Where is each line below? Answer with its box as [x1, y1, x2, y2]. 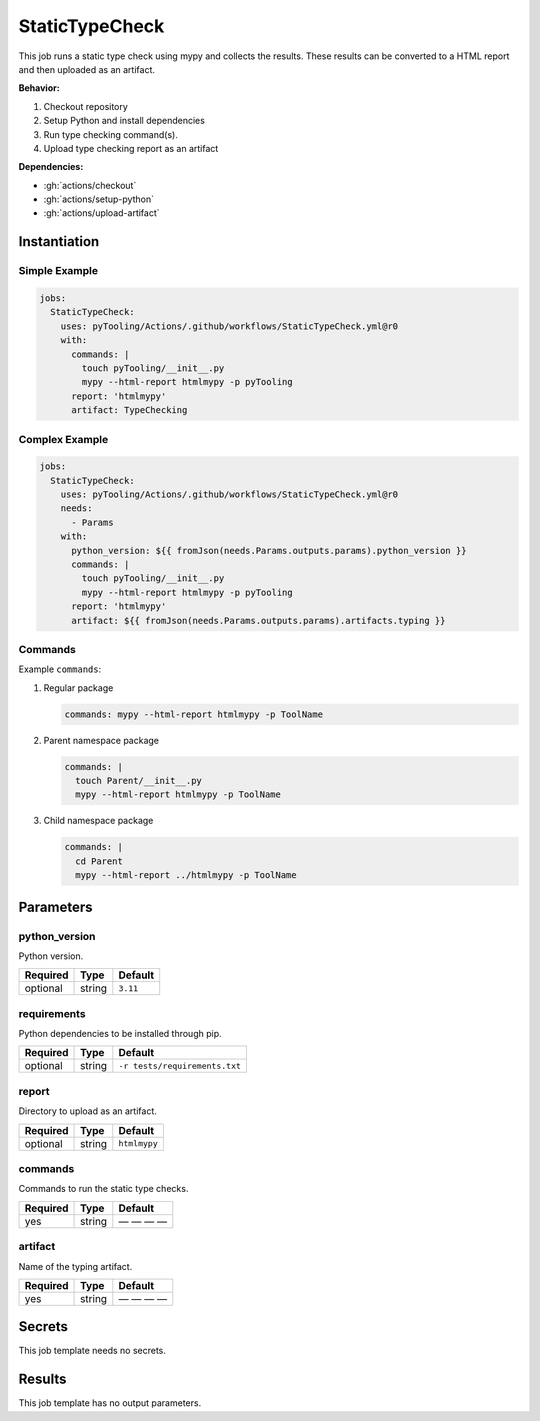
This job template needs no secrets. [18, 1345, 167, 1357]
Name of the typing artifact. [18, 1260, 133, 1272]
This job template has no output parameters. [18, 1397, 202, 1409]
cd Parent [75, 855, 124, 867]
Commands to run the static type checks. [18, 1183, 189, 1195]
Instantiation [18, 233, 100, 250]
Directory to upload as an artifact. [18, 1105, 157, 1117]
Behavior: [18, 82, 60, 94]
